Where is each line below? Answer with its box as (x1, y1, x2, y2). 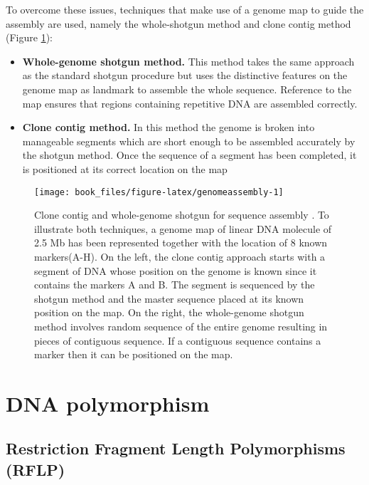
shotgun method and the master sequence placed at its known (34, 291, 304, 306)
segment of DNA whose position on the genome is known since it (34, 263, 317, 278)
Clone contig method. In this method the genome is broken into (22, 120, 315, 135)
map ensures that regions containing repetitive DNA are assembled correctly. (22, 95, 358, 110)
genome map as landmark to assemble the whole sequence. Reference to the (22, 81, 352, 96)
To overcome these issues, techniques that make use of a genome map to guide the (6, 2, 364, 16)
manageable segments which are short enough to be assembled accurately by (22, 133, 355, 148)
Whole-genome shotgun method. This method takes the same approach (22, 53, 355, 68)
